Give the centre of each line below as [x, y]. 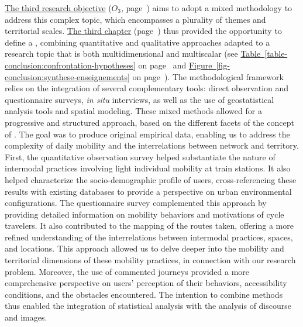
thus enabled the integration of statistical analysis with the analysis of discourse [148, 306]
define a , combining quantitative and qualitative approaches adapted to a [137, 42]
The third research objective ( [58, 8]
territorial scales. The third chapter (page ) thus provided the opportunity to [143, 31]
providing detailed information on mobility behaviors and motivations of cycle [144, 214]
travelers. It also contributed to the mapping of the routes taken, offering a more [149, 226]
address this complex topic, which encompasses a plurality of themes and [135, 19]
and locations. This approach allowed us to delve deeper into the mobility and [144, 248]
